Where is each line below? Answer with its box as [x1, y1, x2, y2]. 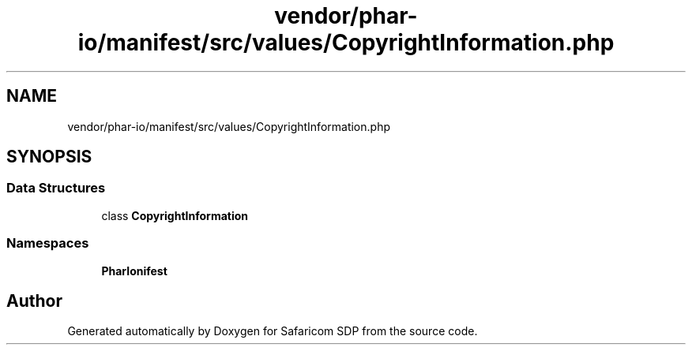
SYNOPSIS [6, 147, 92, 167]
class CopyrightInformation [101, 208, 249, 222]
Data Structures [6, 180, 106, 196]
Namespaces [6, 235, 89, 252]
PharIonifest [101, 263, 167, 278]
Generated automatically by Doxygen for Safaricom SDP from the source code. [67, 324, 478, 338]
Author [6, 290, 62, 311]
